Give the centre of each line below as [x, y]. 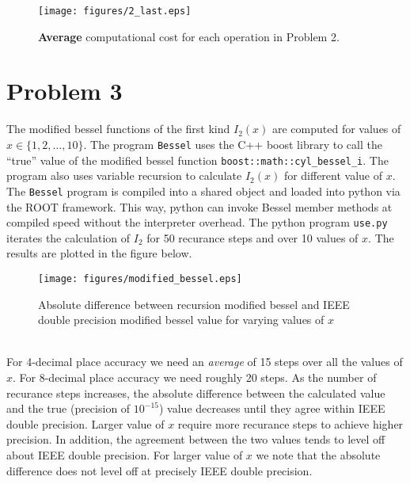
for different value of [333, 175]
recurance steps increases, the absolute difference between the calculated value [196, 393]
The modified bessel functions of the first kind [118, 129]
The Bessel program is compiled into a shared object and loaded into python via [203, 191]
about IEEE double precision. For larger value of [125, 454]
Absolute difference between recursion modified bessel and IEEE [194, 304]
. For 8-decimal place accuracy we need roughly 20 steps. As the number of [195, 377]
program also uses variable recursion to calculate [124, 175]
